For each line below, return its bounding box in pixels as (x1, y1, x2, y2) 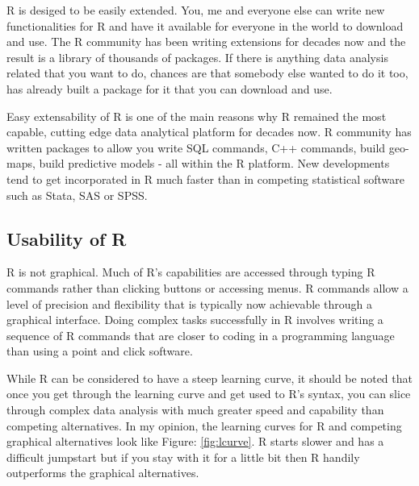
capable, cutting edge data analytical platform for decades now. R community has (6, 123, 412, 140)
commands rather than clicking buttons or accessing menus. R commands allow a (6, 279, 409, 296)
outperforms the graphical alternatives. (6, 464, 199, 481)
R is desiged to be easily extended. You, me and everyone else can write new (6, 2, 385, 18)
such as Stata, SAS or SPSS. (6, 186, 148, 203)
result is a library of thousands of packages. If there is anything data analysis (6, 48, 388, 65)
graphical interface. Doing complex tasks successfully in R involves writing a (6, 311, 383, 328)
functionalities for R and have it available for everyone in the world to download (6, 17, 404, 34)
